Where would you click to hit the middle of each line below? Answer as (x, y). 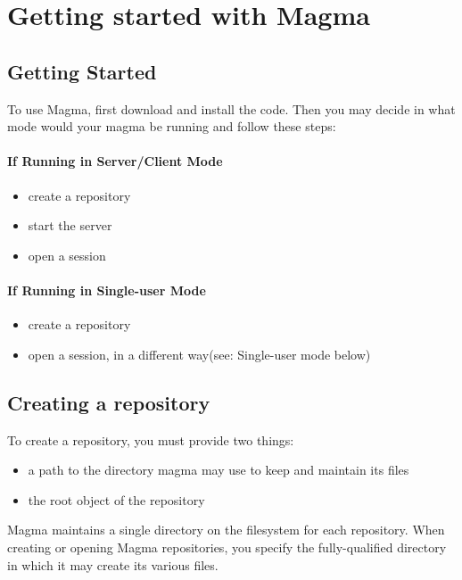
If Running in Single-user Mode (107, 290)
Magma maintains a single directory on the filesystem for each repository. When (226, 530)
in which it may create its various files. (113, 564)
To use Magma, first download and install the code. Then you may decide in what (231, 108)
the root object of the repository (116, 499)
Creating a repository (109, 402)
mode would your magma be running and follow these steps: (172, 126)
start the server (70, 225)
